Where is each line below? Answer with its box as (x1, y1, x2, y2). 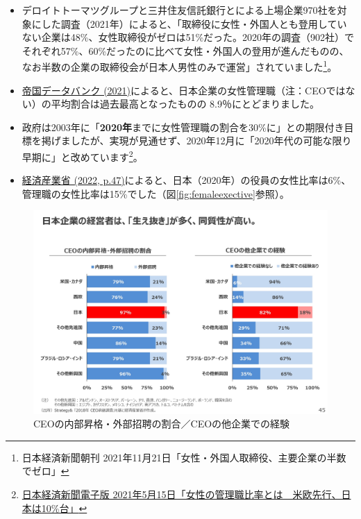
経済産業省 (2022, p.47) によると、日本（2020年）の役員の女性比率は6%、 (22, 173, 351, 187)
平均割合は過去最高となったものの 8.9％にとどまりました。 (51, 96, 319, 111)
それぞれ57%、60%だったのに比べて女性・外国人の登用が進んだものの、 (22, 43, 349, 58)
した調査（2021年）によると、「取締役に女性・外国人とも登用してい (41, 16, 347, 31)
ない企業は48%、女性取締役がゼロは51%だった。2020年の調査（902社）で (22, 30, 355, 44)
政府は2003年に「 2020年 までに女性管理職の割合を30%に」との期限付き (22, 119, 344, 134)
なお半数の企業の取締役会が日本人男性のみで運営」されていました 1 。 (22, 58, 337, 74)
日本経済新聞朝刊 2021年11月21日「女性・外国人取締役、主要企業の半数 (22, 450, 346, 464)
